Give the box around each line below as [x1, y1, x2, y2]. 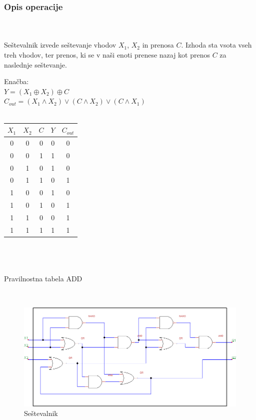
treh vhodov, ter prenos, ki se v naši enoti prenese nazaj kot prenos [4, 50, 210, 60]
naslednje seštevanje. [4, 59, 67, 70]
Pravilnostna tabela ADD [4, 273, 82, 283]
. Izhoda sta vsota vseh [181, 40, 252, 50]
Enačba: [4, 76, 29, 87]
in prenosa [142, 40, 174, 50]
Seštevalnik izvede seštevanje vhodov [4, 40, 116, 50]
